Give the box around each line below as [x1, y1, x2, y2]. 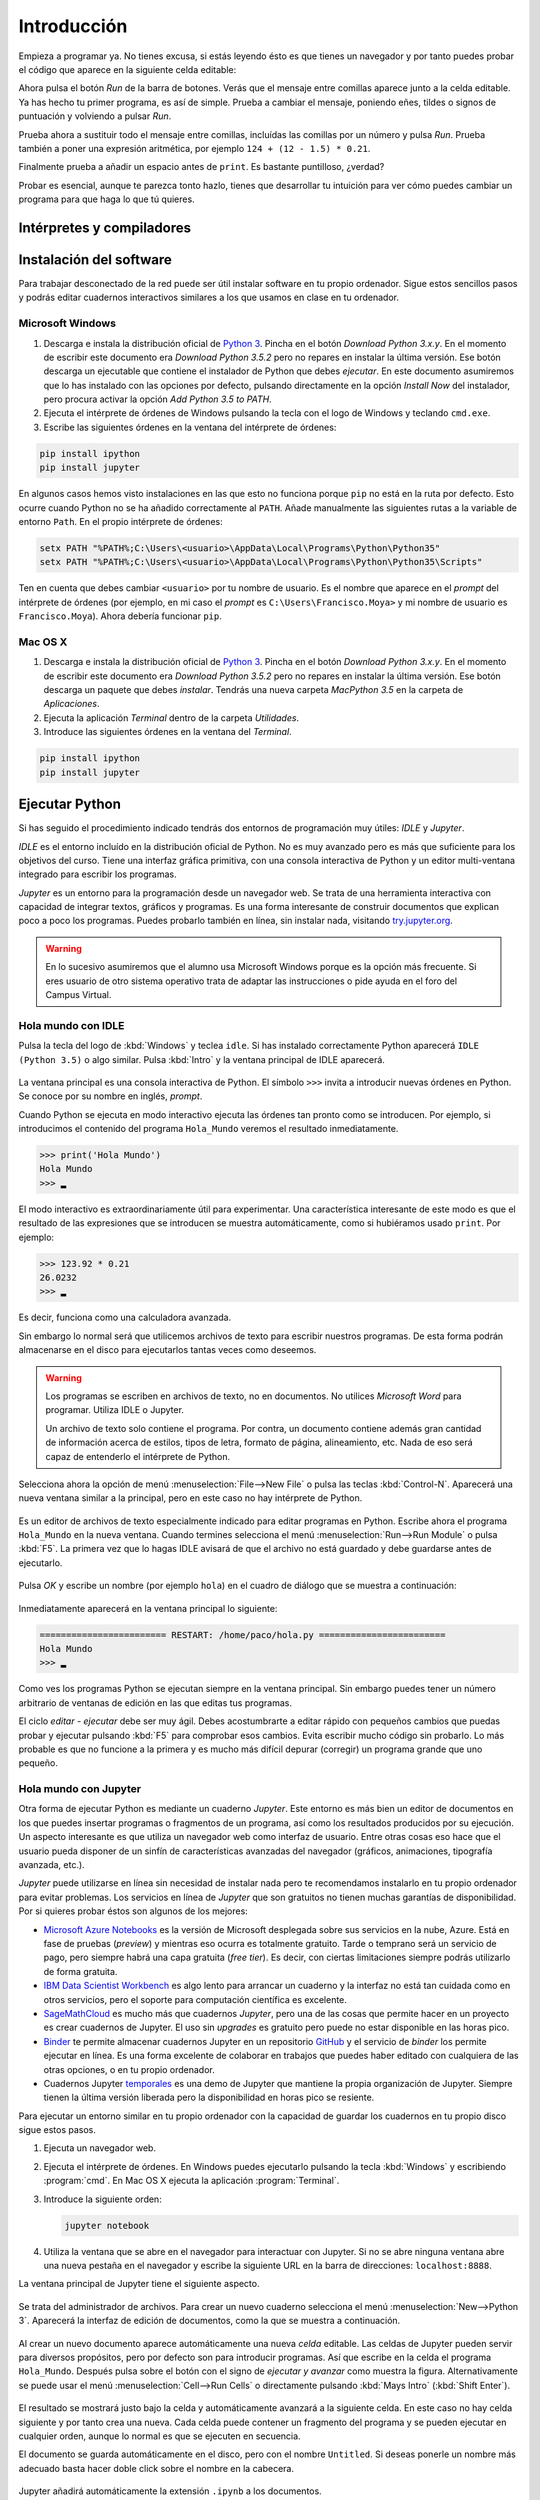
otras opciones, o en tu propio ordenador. [43, 2063, 215, 2075]
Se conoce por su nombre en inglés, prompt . [18, 1090, 203, 1102]
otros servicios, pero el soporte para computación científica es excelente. [43, 1993, 347, 2005]
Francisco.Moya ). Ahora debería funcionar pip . [18, 610, 222, 622]
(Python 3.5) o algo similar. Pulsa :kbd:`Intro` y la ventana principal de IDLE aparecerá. [18, 1053, 385, 1065]
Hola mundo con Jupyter [18, 1782, 142, 1796]
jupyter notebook [64, 2220, 150, 2231]
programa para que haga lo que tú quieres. [18, 193, 195, 205]
